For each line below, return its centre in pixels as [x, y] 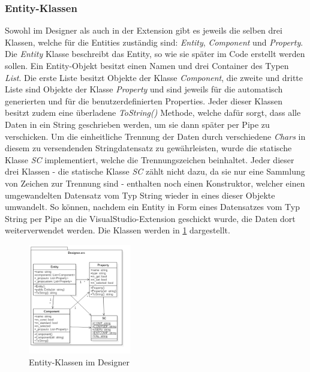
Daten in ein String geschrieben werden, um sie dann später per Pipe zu [137, 124]
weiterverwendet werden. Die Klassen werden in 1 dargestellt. [118, 230]
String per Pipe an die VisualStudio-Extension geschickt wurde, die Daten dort [150, 218]
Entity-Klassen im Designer [79, 361]
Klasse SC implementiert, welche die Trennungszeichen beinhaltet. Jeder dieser [150, 159]
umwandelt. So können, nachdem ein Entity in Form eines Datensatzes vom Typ [152, 207]
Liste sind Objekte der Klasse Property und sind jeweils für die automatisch [144, 89]
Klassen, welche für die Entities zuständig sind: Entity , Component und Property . [154, 42]
